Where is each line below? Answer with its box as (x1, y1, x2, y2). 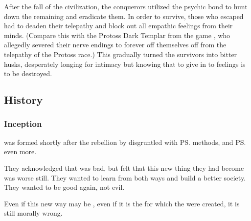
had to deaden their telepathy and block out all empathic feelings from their (4, 20, 233, 31)
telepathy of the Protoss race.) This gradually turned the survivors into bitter (4, 49, 237, 59)
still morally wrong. (4, 208, 63, 218)
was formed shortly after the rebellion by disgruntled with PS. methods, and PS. (4, 137, 246, 147)
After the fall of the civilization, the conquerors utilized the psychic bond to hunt (4, 1, 248, 11)
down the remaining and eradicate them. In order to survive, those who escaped (4, 11, 244, 21)
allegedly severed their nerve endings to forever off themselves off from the (4, 40, 227, 50)
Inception (4, 118, 42, 130)
